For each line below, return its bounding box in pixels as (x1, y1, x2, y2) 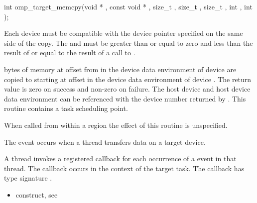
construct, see (15, 189, 58, 200)
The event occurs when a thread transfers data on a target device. (4, 136, 206, 147)
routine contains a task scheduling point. (4, 103, 128, 113)
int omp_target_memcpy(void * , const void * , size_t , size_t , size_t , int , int (4, 1, 253, 11)
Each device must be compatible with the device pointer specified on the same (4, 28, 243, 38)
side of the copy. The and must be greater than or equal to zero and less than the (4, 37, 253, 48)
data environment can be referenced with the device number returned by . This (4, 93, 246, 103)
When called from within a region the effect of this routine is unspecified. (4, 119, 228, 130)
